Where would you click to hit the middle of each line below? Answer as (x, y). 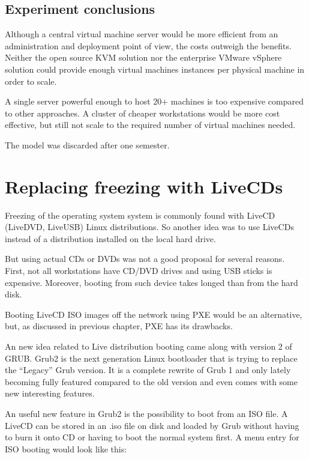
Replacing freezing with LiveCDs (144, 186)
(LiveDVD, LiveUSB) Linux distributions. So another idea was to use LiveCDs (149, 227)
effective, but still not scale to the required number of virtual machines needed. (150, 125)
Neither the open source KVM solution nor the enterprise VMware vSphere (143, 57)
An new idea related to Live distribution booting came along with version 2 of (148, 346)
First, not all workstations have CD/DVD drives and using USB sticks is (139, 271)
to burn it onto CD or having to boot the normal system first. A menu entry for (152, 437)
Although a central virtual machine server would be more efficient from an (142, 34)
